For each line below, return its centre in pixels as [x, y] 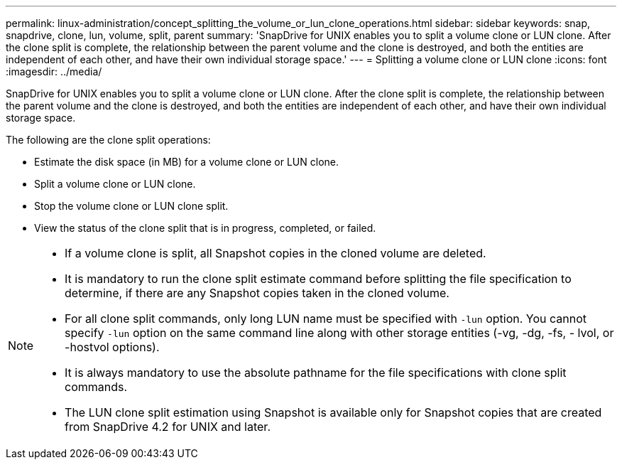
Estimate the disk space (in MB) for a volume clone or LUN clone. [187, 162]
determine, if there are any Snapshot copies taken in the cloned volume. [257, 293]
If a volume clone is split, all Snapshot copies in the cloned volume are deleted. [275, 253]
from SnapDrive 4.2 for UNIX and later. [168, 427]
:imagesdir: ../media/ [54, 71]
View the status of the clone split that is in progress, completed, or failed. [205, 228]
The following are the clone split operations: [108, 140]
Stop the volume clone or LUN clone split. [131, 206]
